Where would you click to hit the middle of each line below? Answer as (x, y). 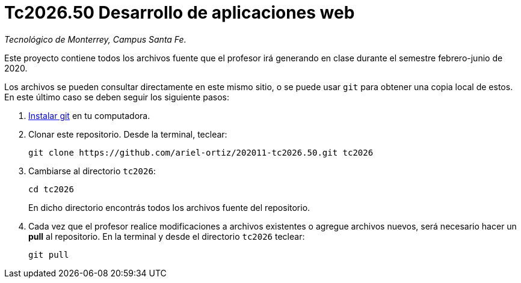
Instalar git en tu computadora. (89, 115)
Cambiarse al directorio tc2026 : (92, 171)
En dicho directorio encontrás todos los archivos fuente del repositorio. (169, 207)
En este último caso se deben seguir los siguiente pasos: (117, 97)
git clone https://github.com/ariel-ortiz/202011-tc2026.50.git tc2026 (201, 152)
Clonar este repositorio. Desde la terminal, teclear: (128, 134)
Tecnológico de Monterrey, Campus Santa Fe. (95, 39)
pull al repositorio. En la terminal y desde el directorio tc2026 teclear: (167, 236)
